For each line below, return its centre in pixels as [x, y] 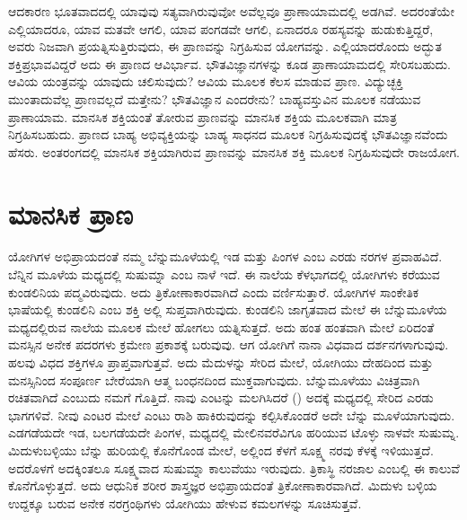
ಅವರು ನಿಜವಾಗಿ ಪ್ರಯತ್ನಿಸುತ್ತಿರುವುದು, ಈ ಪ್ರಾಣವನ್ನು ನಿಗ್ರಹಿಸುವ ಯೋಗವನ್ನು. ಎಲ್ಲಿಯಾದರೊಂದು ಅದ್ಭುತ [225, 46]
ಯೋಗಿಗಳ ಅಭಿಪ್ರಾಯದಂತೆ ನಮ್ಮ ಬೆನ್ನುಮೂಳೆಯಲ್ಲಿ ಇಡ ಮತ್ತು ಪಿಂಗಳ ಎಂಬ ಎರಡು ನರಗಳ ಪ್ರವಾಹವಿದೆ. [225, 256]
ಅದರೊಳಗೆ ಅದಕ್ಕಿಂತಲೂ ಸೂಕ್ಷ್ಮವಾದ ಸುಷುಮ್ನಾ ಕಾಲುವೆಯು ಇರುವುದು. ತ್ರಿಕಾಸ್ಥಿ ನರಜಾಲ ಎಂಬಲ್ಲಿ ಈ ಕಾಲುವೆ [234, 467]
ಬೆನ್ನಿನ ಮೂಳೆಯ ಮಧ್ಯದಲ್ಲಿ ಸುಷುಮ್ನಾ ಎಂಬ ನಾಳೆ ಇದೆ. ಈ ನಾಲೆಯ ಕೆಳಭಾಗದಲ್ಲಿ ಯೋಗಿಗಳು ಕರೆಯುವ [224, 274]
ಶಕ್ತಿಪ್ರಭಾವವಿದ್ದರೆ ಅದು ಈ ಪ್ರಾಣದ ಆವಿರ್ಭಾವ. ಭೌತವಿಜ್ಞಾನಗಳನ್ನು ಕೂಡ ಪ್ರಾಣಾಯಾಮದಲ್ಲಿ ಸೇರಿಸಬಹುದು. [229, 63]
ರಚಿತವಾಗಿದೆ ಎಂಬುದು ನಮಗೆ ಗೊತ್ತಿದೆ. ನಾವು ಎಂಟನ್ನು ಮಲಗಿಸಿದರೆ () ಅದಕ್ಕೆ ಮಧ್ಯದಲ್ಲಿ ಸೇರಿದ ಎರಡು [221, 397]
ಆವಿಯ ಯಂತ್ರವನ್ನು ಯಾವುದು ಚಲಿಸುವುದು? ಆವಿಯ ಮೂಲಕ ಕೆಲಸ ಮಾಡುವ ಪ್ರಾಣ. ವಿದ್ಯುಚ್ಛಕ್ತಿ [206, 81]
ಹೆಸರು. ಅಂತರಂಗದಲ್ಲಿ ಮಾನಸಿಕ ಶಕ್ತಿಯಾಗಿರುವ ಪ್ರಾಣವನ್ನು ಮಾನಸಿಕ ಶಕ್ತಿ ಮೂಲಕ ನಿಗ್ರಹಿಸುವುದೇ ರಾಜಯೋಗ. [234, 151]
